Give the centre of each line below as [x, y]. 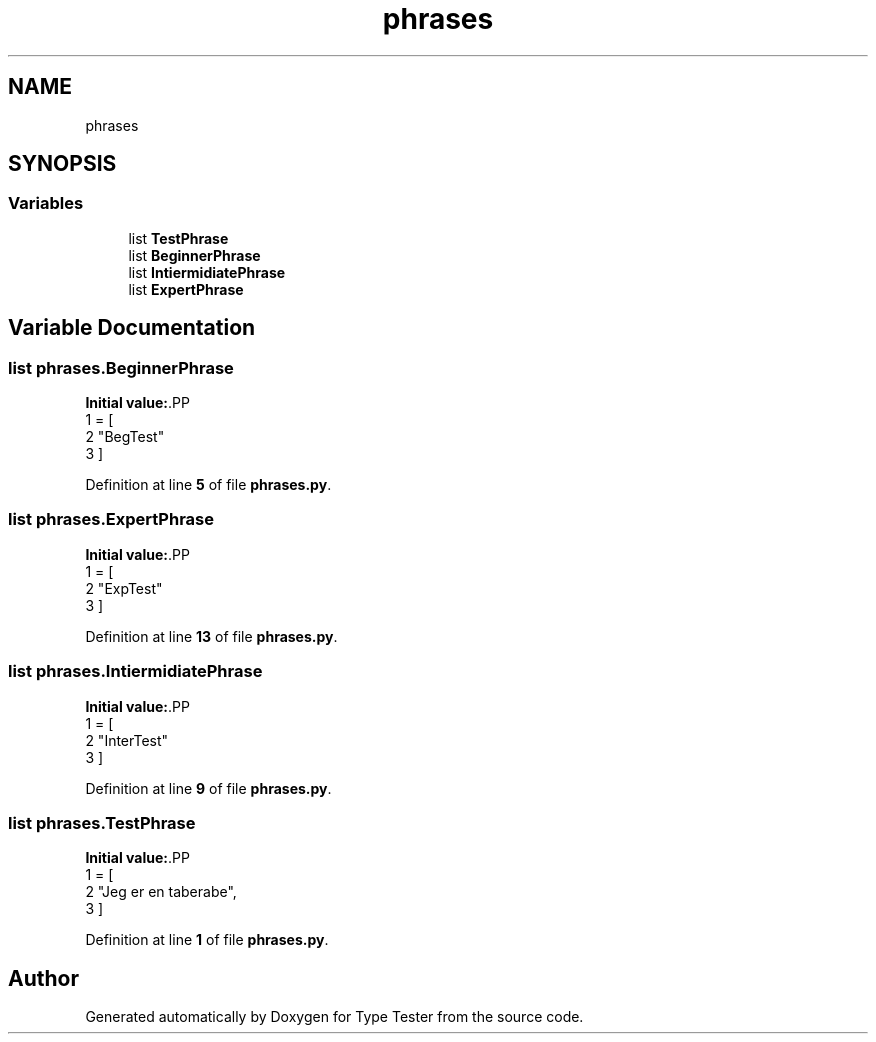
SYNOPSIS [62, 164]
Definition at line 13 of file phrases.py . [211, 636]
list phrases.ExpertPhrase [111, 519]
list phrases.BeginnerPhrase [121, 367]
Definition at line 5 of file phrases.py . [208, 485]
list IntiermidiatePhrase [207, 272]
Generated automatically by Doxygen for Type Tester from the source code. [334, 1017]
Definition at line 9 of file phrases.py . [208, 788]
